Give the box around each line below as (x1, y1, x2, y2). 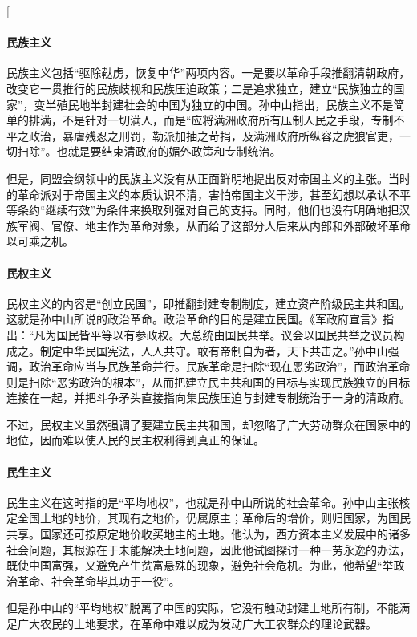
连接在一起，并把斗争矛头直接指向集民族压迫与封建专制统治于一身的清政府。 (6, 389, 411, 406)
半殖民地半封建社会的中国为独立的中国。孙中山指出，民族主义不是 (45, 95, 394, 112)
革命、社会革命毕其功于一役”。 (17, 572, 180, 589)
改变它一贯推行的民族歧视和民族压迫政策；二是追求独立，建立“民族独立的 (6, 79, 394, 96)
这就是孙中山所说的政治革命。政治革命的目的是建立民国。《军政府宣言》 (6, 310, 383, 327)
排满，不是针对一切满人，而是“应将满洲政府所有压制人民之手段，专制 (28, 112, 394, 128)
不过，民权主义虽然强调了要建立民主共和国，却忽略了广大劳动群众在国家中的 (6, 416, 411, 432)
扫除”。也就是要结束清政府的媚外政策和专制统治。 (17, 143, 281, 160)
